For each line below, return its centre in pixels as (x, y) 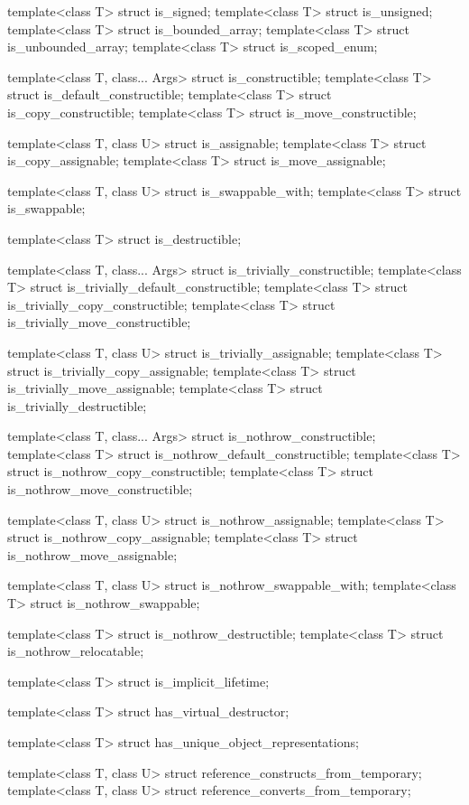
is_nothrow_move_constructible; (100, 489)
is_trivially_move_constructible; (99, 322)
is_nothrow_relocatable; (76, 651)
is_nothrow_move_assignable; (92, 554)
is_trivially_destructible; (77, 405)
